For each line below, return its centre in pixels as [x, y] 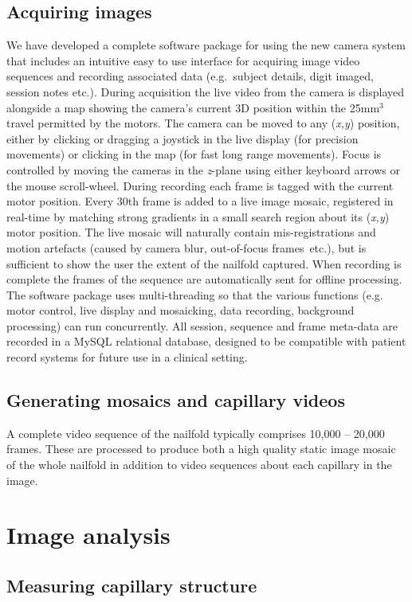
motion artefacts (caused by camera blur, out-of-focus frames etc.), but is [186, 247]
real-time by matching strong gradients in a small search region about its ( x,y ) [198, 216]
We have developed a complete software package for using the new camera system [206, 45]
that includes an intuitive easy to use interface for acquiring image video [183, 60]
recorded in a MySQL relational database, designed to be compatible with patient [206, 341]
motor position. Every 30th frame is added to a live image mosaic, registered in [200, 201]
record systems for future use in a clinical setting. [127, 357]
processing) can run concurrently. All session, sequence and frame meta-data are [202, 325]
